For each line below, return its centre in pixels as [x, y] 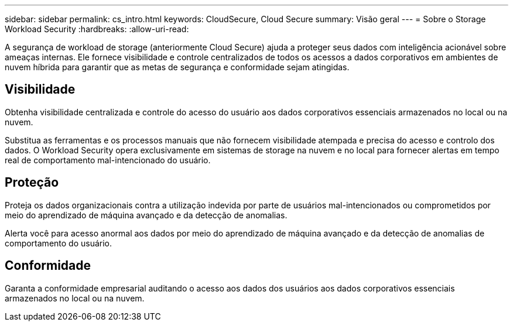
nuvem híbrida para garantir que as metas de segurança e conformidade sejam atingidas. [177, 67]
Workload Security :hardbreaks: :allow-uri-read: [97, 29]
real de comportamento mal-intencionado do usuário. [108, 160]
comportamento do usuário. [59, 243]
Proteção [32, 183]
